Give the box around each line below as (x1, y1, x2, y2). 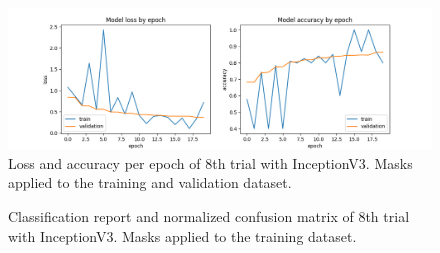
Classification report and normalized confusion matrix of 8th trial (8, 205, 410, 226)
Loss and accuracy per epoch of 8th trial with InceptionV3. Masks (8, 152, 413, 173)
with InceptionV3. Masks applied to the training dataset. (8, 225, 357, 246)
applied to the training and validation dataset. (8, 172, 292, 193)
